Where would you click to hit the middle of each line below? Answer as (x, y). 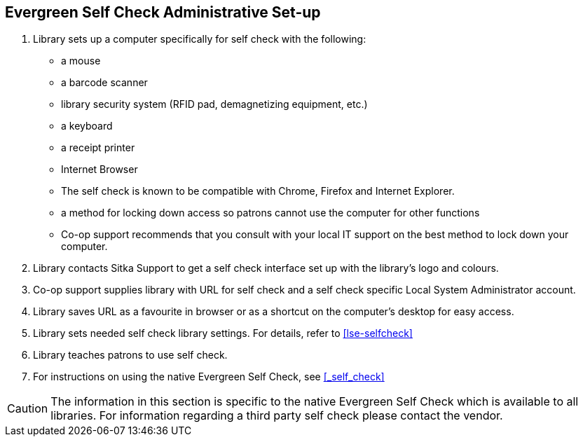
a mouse (81, 61)
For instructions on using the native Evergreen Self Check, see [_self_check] (209, 377)
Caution (28, 409)
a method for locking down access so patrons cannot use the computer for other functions (270, 213)
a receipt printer (98, 148)
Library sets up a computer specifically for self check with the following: (200, 39)
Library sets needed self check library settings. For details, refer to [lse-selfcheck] (223, 333)
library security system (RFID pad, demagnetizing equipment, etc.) (214, 104)
